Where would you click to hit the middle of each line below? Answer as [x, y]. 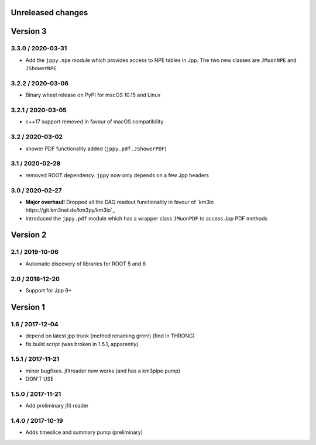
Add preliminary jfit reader [57, 406]
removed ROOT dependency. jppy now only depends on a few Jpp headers [117, 175]
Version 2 [29, 235]
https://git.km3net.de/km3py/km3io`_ [70, 210]
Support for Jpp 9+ [49, 290]
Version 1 [28, 307]
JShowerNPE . [42, 68]
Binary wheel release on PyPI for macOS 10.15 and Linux [93, 95]
